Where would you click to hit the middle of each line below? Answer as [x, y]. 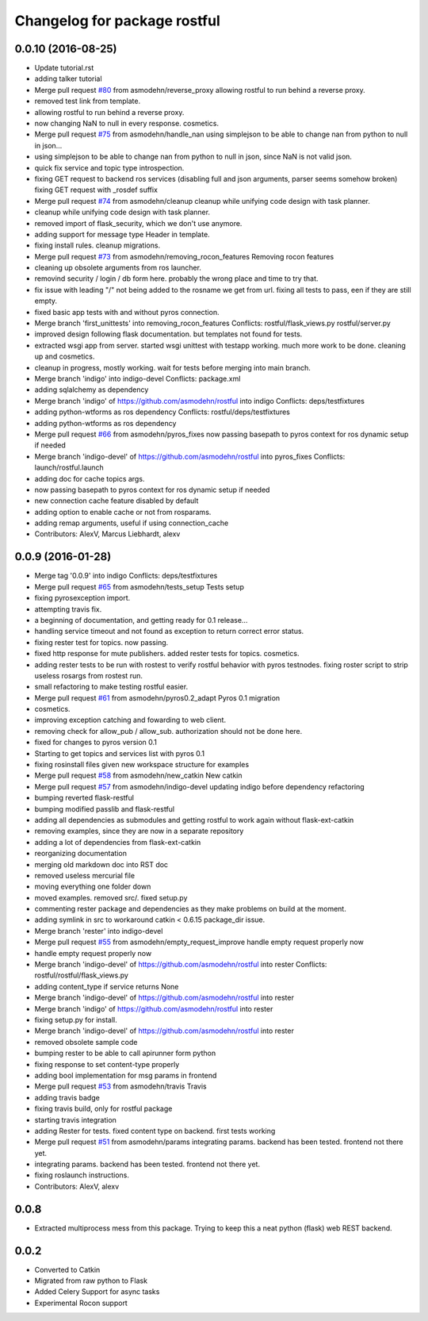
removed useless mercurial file [84, 875]
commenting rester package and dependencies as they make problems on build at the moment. [190, 909]
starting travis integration [75, 1119]
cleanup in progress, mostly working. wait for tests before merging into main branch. [172, 367]
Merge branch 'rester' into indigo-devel [99, 931]
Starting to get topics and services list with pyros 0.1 [120, 753]
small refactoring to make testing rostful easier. [111, 687]
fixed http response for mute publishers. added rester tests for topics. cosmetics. [167, 654]
